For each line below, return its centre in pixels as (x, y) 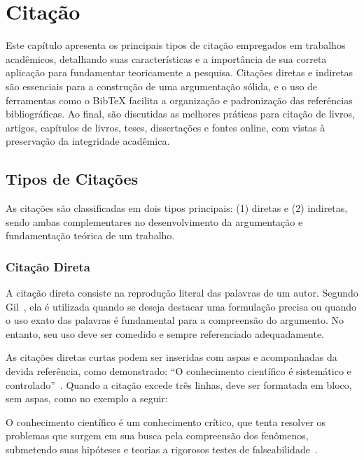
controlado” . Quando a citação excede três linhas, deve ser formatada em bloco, (179, 384)
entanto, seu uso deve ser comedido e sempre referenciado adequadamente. (165, 333)
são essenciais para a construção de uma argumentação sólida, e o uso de (162, 86)
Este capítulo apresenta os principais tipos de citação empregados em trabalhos (176, 45)
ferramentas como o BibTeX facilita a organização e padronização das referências (179, 100)
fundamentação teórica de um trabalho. (90, 235)
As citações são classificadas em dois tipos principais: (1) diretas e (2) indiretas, (177, 208)
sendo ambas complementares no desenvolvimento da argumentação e (154, 221)
